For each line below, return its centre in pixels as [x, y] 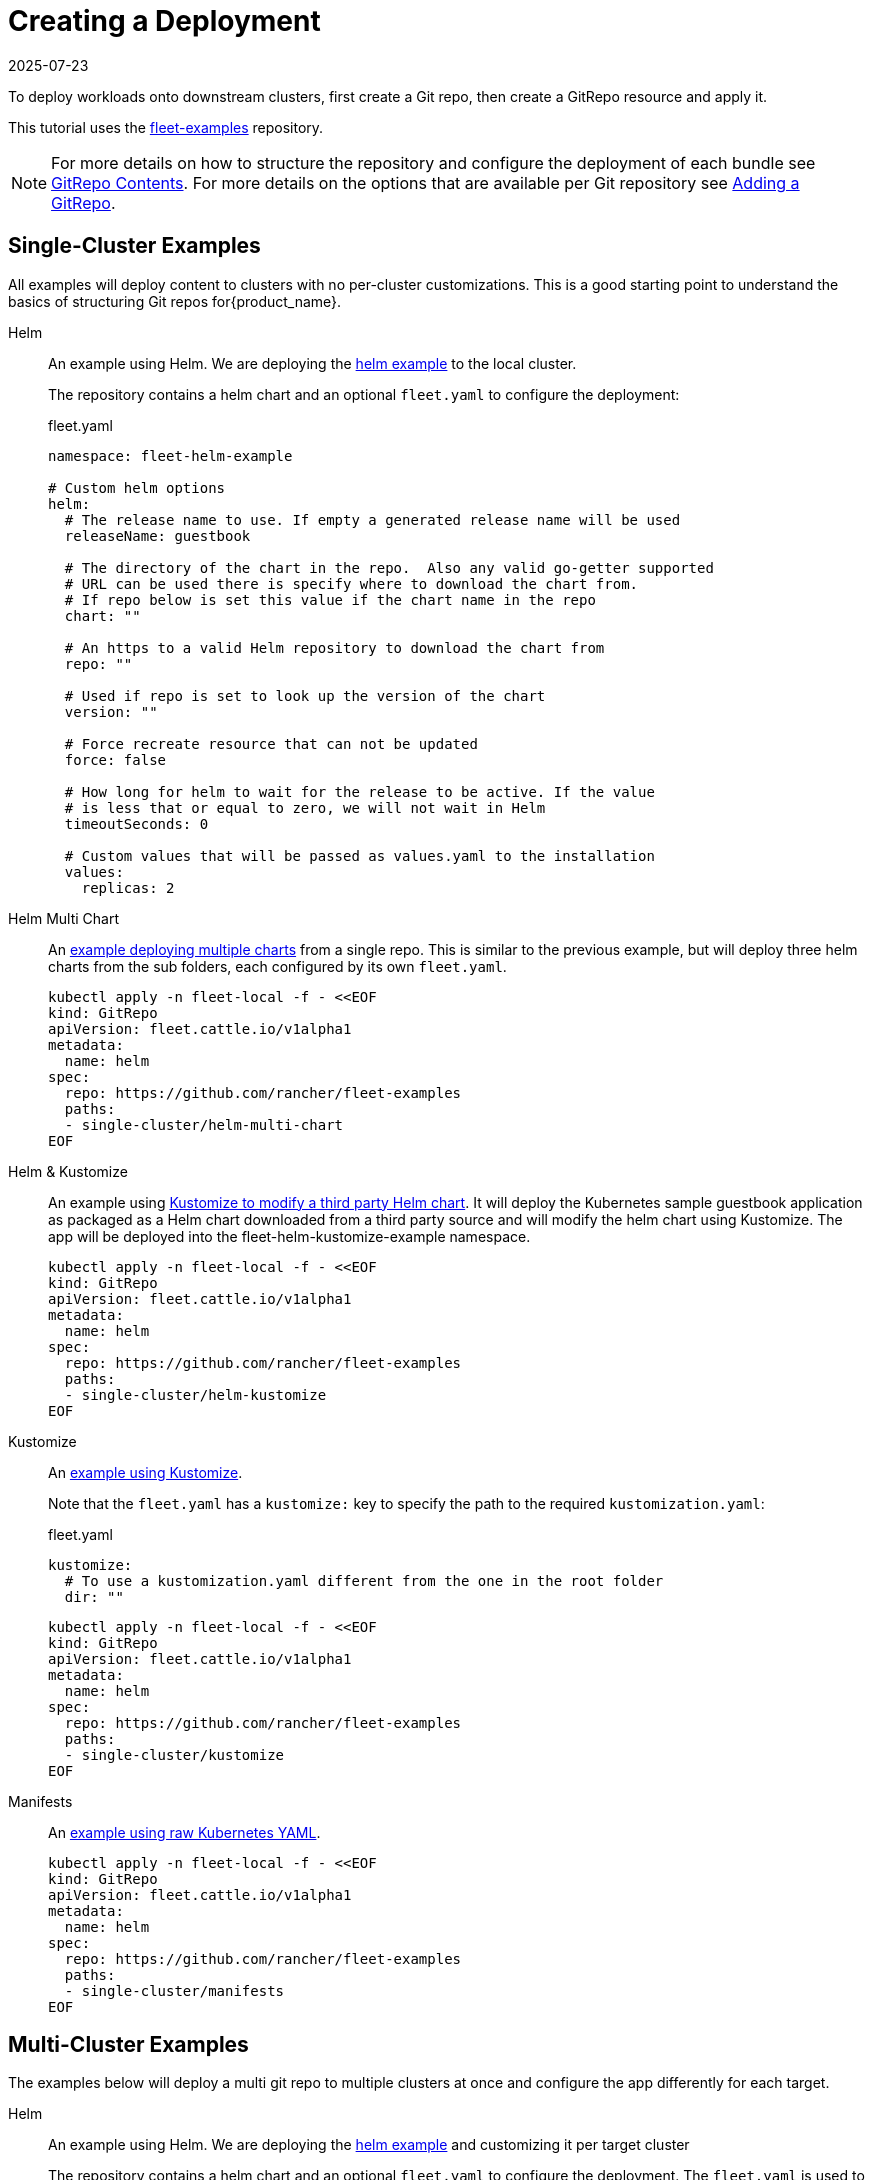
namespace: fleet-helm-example [170, 455]
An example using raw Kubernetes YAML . [184, 1832]
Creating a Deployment [164, 21]
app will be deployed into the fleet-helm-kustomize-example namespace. [289, 1236]
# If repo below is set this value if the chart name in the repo [330, 599]
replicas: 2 [128, 887]
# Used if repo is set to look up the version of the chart [305, 695]
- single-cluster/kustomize [174, 1754]
